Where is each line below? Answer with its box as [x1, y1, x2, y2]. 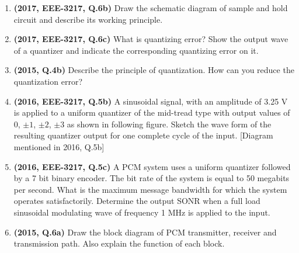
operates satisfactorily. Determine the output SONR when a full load [13, 195, 260, 207]
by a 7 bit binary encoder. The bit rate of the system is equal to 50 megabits [13, 172, 290, 184]
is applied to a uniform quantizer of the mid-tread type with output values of [13, 106, 290, 119]
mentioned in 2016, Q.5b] [13, 140, 105, 153]
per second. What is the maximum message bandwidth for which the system [13, 183, 287, 195]
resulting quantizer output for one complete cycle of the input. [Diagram [13, 129, 273, 141]
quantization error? [13, 75, 82, 87]
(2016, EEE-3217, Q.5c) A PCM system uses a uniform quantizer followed [13, 160, 291, 172]
